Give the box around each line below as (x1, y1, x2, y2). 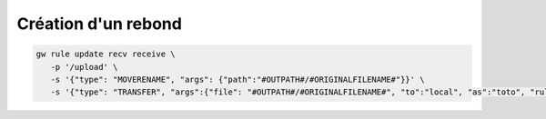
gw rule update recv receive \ (35, 49, 177, 59)
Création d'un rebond (16, 14, 182, 34)
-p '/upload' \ (50, 62, 118, 72)
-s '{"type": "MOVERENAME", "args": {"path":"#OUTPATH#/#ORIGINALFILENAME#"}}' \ (50, 74, 425, 84)
